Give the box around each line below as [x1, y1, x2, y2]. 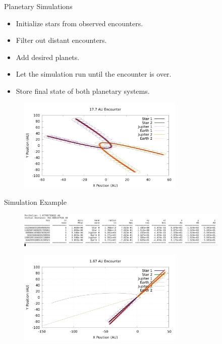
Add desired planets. [16, 51, 80, 62]
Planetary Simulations [4, 1, 73, 11]
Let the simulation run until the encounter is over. [16, 69, 172, 79]
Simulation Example [4, 197, 67, 207]
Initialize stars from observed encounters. [16, 18, 143, 28]
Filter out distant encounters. [16, 35, 107, 45]
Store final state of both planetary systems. [16, 85, 150, 96]
